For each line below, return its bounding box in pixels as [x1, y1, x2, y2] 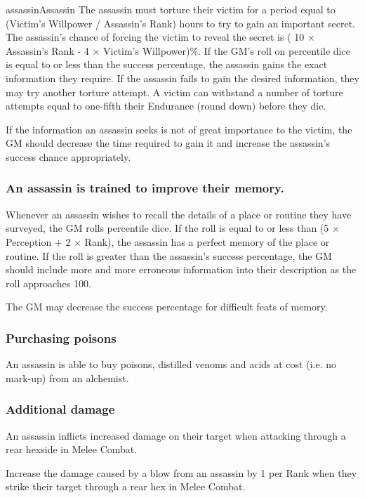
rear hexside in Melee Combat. [6, 442, 138, 457]
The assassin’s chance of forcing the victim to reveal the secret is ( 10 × [6, 30, 315, 44]
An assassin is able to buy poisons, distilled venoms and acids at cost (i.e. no [6, 357, 336, 372]
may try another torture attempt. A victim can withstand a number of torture [6, 84, 343, 99]
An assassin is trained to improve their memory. [6, 179, 284, 197]
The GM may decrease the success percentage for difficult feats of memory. [6, 299, 328, 314]
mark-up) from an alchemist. [6, 370, 129, 385]
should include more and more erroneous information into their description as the [6, 262, 357, 277]
